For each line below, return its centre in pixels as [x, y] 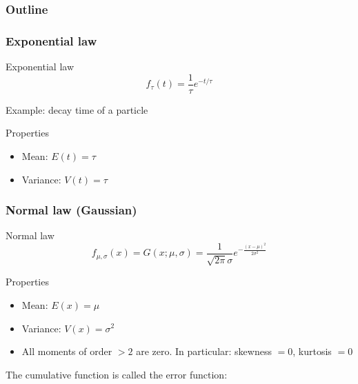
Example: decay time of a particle [77, 109]
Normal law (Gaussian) [71, 210]
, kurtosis [312, 351]
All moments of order [67, 351]
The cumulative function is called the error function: [117, 374]
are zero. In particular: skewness [204, 351]
